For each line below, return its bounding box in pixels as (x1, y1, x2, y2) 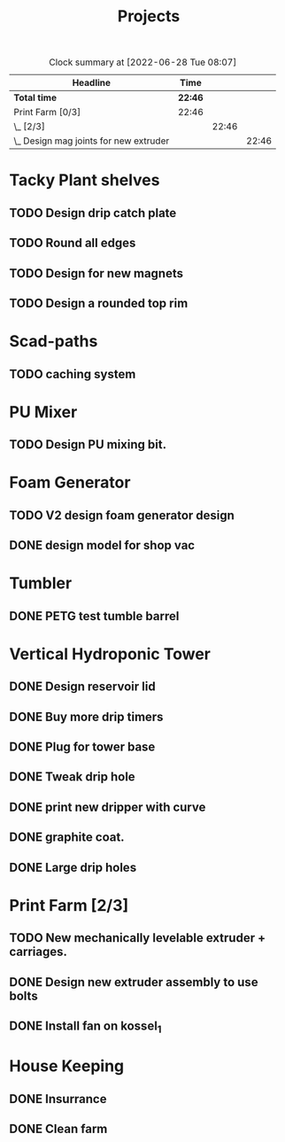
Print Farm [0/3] (13, 106, 81, 119)
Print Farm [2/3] (9, 895, 129, 915)
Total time (13, 91, 58, 104)
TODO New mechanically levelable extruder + (9, 930, 266, 945)
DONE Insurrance (9, 1092, 107, 1107)
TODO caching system (9, 366, 136, 382)
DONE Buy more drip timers (9, 709, 164, 724)
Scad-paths (9, 331, 98, 352)
